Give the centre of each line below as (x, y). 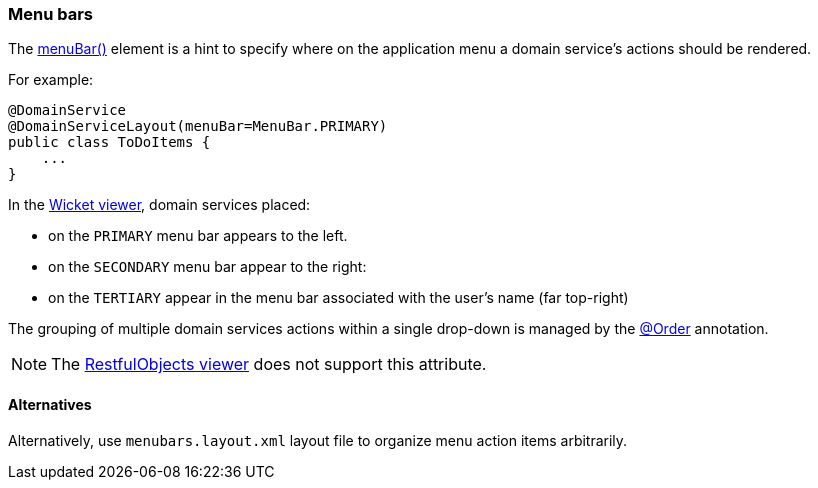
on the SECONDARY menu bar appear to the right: (207, 267)
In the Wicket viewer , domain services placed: (159, 205)
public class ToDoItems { (109, 142)
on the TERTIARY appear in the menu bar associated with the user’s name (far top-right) (338, 298)
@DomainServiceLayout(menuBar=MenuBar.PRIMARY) (198, 126)
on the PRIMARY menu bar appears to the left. (198, 236)
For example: (51, 80)
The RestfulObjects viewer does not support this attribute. (269, 364)
